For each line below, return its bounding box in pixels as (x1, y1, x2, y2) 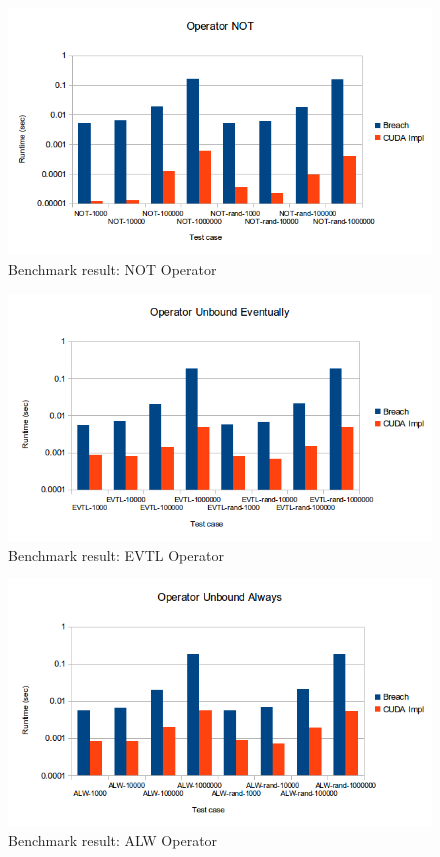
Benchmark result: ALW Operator (8, 830, 218, 851)
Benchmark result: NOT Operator (8, 258, 217, 279)
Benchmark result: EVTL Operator (8, 544, 224, 565)
